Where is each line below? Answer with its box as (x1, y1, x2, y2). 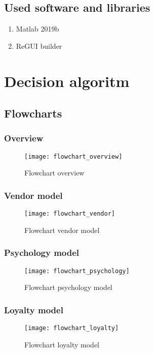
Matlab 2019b (16, 23, 59, 34)
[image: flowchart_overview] (24, 153, 123, 160)
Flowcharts (4, 105, 62, 121)
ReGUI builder (16, 40, 62, 51)
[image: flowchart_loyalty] (24, 325, 119, 332)
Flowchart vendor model (24, 224, 100, 235)
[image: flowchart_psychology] (24, 267, 130, 275)
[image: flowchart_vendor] (24, 210, 115, 218)
